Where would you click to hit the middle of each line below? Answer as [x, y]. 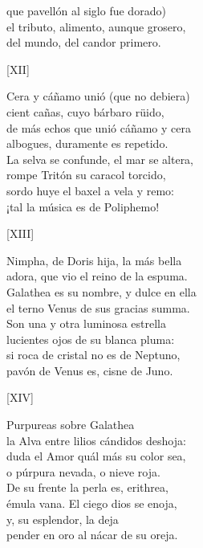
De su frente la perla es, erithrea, [87, 487]
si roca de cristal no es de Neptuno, [93, 355]
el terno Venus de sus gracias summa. [98, 307]
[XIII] [20, 233]
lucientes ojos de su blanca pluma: [91, 339]
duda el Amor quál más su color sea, [96, 456]
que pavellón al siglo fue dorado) [86, 10]
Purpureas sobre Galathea [71, 425]
